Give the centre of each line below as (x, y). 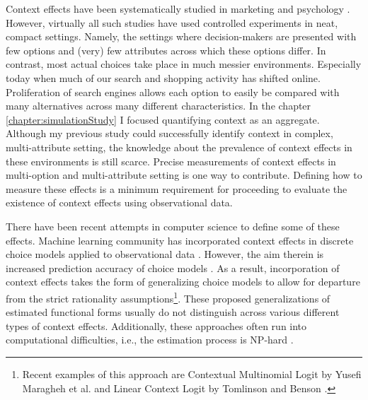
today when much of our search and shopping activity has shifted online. (163, 77)
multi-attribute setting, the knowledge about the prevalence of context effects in (179, 147)
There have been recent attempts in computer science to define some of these (173, 226)
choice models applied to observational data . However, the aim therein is (165, 254)
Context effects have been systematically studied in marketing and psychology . (178, 8)
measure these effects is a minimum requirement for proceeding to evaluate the (177, 188)
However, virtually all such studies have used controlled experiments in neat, (172, 22)
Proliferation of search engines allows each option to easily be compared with (173, 92)
